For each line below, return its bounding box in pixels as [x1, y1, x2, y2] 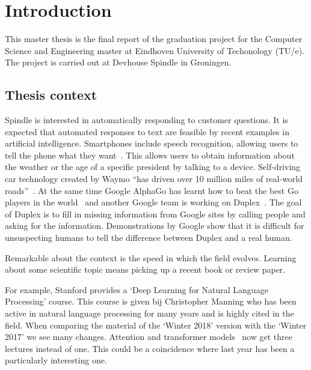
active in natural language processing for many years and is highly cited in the [5, 307, 294, 320]
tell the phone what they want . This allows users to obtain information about [5, 148, 295, 161]
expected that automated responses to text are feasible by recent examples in [5, 125, 289, 138]
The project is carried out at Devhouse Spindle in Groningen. [5, 56, 232, 68]
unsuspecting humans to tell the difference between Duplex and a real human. [5, 231, 292, 244]
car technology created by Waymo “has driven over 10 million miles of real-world [5, 172, 303, 185]
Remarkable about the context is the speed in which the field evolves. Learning [5, 251, 297, 264]
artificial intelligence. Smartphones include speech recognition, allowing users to [5, 137, 298, 150]
